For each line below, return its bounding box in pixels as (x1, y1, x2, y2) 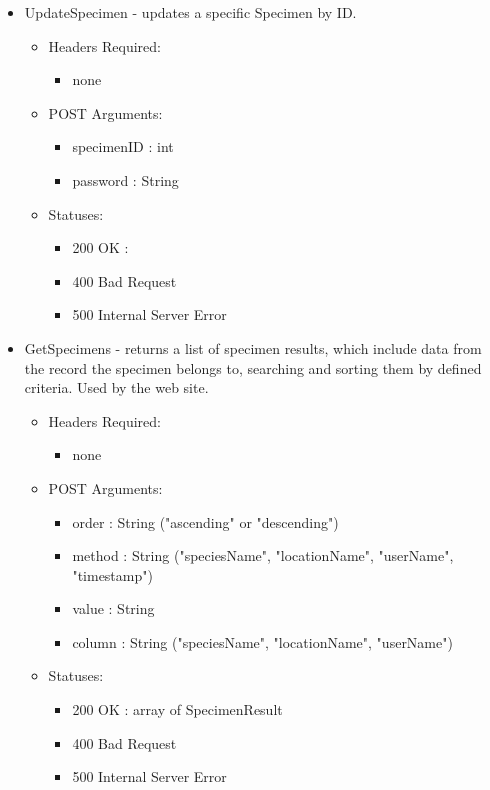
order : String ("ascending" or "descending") (72, 511, 339, 532)
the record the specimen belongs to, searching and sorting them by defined (24, 357, 482, 378)
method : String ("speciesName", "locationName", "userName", (72, 545, 454, 566)
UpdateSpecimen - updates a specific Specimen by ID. (24, 2, 357, 22)
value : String (72, 598, 155, 619)
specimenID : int (72, 136, 174, 157)
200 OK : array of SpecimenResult (72, 699, 283, 720)
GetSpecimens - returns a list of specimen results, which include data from (24, 337, 482, 358)
